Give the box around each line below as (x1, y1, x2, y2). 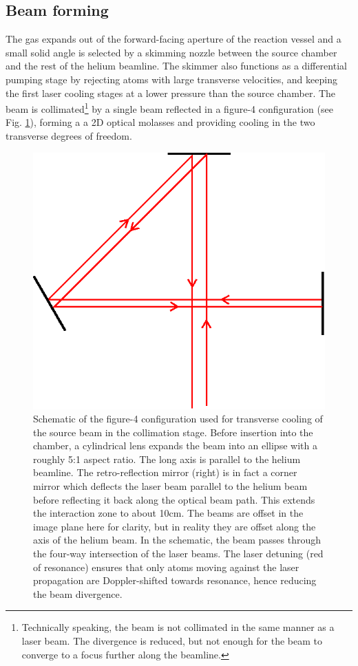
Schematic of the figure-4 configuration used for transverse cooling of (33, 411, 323, 426)
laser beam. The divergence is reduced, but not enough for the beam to (21, 634, 323, 648)
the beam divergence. (33, 586, 123, 601)
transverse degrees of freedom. (6, 129, 132, 143)
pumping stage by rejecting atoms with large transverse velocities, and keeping (6, 72, 337, 86)
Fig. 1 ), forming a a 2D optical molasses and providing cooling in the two (6, 115, 315, 129)
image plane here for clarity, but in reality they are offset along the (33, 519, 316, 533)
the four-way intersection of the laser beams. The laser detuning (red (33, 546, 324, 561)
